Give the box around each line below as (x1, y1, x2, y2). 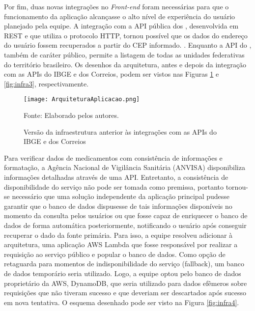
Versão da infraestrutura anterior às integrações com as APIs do (24, 126, 217, 137)
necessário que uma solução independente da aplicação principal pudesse (12, 191, 230, 201)
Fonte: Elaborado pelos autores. (24, 110, 119, 120)
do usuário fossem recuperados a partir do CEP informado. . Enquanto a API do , (4, 40, 252, 50)
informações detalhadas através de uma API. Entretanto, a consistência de (4, 171, 228, 182)
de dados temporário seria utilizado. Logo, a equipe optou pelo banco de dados (4, 268, 241, 278)
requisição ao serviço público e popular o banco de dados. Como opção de (4, 249, 226, 259)
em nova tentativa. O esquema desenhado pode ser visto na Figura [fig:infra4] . (4, 297, 239, 307)
